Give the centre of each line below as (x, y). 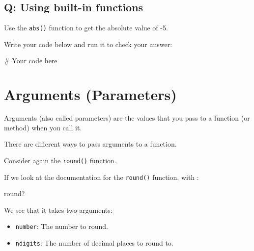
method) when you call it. (43, 127)
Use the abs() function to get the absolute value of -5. (86, 28)
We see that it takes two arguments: (58, 210)
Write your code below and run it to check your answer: (88, 44)
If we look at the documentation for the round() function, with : (101, 177)
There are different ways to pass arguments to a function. (90, 144)
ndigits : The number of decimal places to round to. (94, 243)
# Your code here (31, 61)
